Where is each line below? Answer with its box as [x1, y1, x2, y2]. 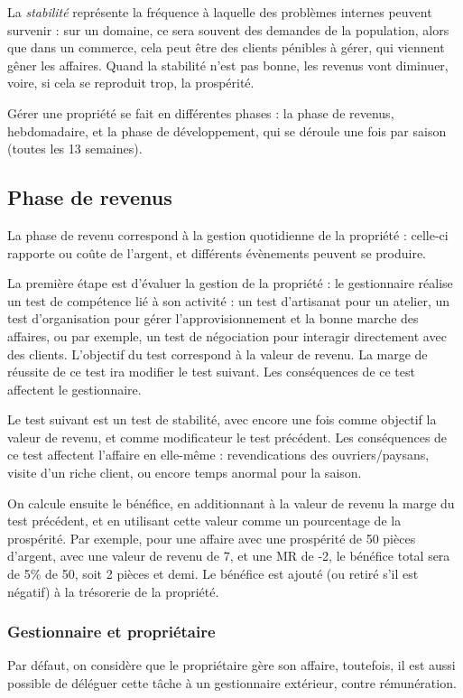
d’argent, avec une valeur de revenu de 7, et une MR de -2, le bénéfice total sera [7, 546, 450, 565]
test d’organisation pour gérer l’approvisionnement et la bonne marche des [7, 309, 419, 328]
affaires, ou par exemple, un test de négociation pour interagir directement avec [7, 326, 447, 345]
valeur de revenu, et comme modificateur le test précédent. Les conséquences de [7, 427, 448, 446]
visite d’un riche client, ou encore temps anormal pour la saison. [7, 463, 362, 482]
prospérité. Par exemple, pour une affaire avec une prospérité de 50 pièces [7, 528, 416, 547]
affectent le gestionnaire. [7, 379, 142, 398]
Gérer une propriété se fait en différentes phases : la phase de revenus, [7, 103, 394, 122]
